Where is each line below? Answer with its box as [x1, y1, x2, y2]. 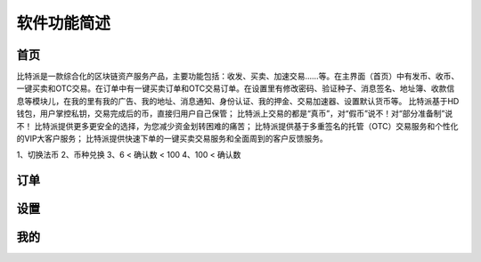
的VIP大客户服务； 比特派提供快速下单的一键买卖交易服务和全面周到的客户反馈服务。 [16, 134, 329, 144]
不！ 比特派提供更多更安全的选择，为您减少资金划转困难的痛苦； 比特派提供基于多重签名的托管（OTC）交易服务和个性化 [16, 120, 459, 131]
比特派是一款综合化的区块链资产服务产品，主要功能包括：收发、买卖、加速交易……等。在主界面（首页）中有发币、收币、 [16, 71, 460, 82]
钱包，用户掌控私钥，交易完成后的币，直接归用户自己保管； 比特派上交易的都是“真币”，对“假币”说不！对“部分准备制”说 [16, 108, 453, 119]
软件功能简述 [16, 13, 111, 33]
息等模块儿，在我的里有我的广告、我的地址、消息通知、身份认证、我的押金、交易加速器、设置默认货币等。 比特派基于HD [16, 95, 460, 106]
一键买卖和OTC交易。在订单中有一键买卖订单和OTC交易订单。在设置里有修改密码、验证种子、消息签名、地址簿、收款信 [16, 83, 455, 94]
